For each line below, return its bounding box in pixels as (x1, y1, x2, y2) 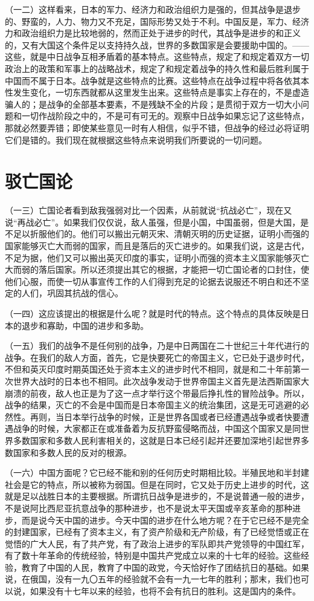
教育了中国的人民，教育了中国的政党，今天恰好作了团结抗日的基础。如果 (21, 560, 309, 573)
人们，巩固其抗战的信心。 (21, 287, 123, 299)
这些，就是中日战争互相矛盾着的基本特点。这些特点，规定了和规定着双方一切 (5, 50, 309, 63)
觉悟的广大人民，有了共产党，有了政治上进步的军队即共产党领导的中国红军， (5, 537, 309, 550)
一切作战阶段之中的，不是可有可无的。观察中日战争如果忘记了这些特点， (21, 109, 309, 122)
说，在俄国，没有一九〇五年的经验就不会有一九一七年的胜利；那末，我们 (5, 573, 292, 585)
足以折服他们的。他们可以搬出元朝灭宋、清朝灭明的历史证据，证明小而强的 (13, 227, 309, 240)
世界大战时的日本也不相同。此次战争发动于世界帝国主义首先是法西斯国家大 (13, 374, 309, 387)
